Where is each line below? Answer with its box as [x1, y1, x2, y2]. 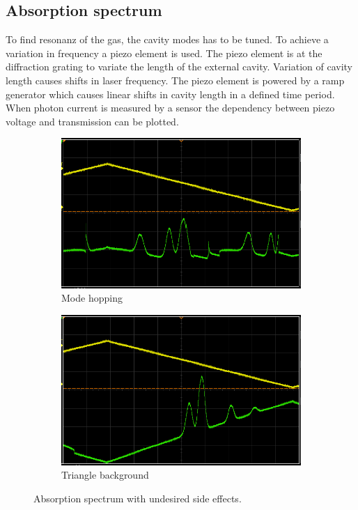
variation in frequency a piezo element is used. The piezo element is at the [6, 45, 322, 60]
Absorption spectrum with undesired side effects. [33, 490, 242, 505]
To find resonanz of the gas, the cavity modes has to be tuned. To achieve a [6, 32, 329, 47]
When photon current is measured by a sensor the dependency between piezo [6, 100, 335, 115]
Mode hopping [61, 291, 123, 305]
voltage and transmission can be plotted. [6, 114, 179, 128]
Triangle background [61, 467, 149, 482]
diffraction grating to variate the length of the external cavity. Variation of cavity [6, 59, 353, 74]
